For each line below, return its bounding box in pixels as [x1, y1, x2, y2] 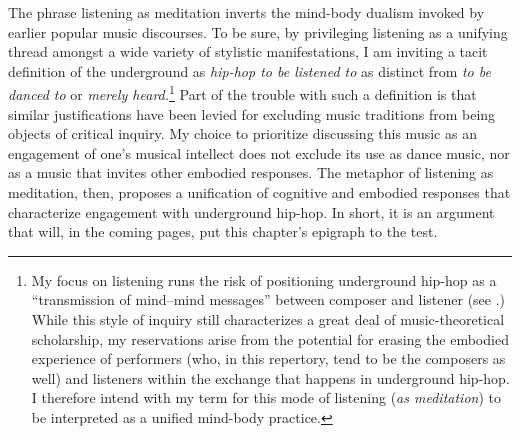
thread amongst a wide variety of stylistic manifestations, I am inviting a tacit [8, 41, 488, 62]
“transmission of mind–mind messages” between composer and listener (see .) [31, 289, 506, 310]
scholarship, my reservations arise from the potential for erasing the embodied [31, 328, 509, 349]
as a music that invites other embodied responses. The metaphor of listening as [8, 162, 494, 183]
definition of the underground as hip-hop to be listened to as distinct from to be [8, 60, 491, 81]
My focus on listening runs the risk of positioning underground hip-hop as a [31, 269, 497, 290]
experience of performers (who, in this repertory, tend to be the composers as [31, 348, 506, 369]
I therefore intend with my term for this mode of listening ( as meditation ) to [31, 387, 501, 408]
